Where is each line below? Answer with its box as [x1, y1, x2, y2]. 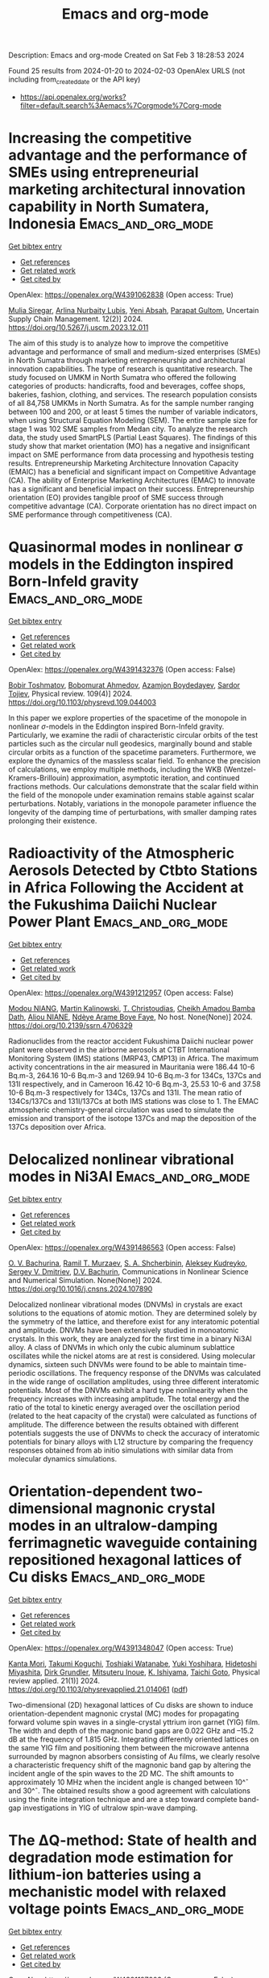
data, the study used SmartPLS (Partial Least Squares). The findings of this [8, 433, 258, 442]
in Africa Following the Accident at [8, 879, 244, 897]
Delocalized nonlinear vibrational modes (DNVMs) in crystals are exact [8, 1299, 243, 1309]
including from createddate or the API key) [8, 74, 141, 86]
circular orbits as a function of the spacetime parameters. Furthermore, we [8, 747, 256, 757]
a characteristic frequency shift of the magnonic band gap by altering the [8, 1760, 251, 1770]
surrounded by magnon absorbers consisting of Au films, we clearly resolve [8, 1751, 260, 1761]
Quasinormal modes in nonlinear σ [8, 538, 244, 557]
